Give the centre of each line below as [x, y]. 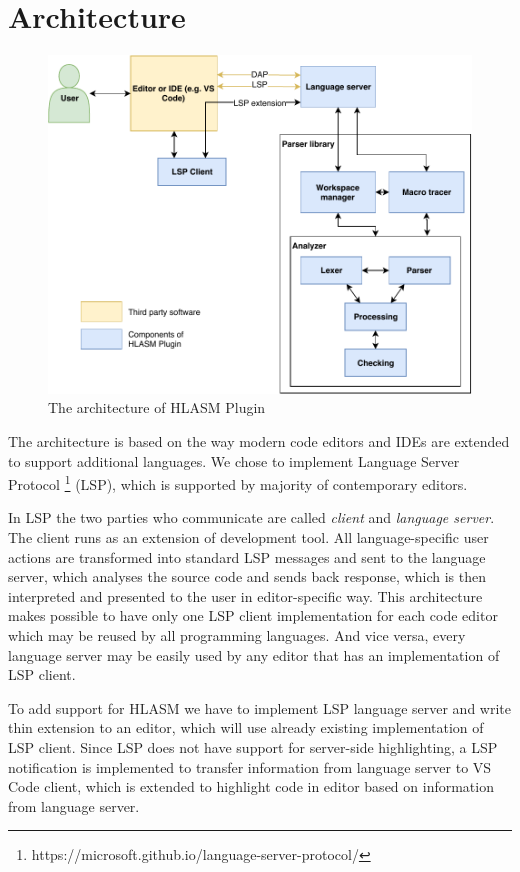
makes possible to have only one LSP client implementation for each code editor [253, 615]
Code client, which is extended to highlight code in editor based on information [251, 786]
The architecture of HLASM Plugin [157, 407]
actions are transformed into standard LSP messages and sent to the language [247, 556]
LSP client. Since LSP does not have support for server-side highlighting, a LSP [253, 746]
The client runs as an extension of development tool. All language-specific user [248, 536]
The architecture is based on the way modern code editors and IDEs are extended [259, 440]
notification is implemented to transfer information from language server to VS [250, 766]
